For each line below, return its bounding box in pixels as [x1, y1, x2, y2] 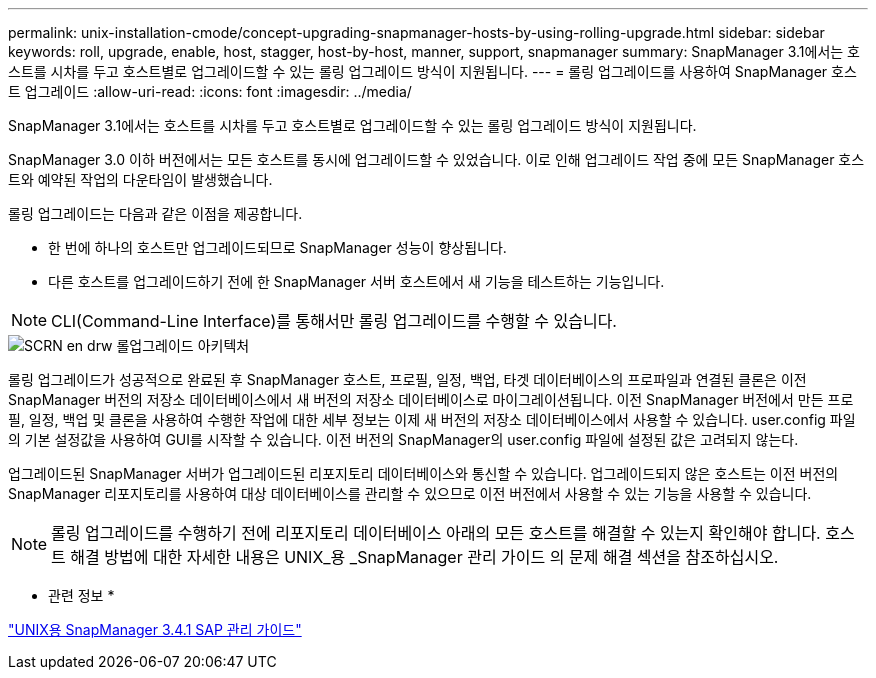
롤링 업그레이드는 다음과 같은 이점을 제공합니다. [8, 205, 303, 222]
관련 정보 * [48, 587, 115, 604]
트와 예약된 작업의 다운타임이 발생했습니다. [8, 171, 273, 188]
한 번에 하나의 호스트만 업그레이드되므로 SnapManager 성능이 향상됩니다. [48, 239, 507, 256]
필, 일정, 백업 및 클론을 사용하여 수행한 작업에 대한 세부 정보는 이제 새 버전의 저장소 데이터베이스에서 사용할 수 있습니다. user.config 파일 [8, 411, 856, 428]
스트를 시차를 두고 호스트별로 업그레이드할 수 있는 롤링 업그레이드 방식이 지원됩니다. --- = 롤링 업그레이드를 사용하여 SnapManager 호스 [8, 63, 857, 80]
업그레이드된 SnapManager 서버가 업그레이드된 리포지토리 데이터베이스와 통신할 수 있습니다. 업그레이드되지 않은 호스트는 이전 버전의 [8, 465, 839, 482]
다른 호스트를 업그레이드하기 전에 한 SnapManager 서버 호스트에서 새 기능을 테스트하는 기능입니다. [48, 273, 665, 290]
